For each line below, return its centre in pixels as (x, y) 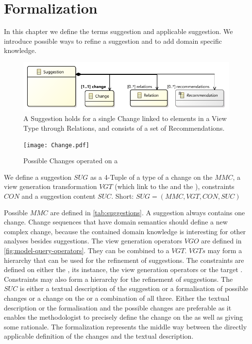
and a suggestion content (59, 196)
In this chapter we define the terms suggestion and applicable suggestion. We (118, 31)
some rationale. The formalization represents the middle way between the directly (126, 326)
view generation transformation (50, 186)
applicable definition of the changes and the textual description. (99, 336)
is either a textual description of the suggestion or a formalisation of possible (134, 288)
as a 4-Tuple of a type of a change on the (151, 177)
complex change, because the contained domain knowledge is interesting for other (125, 231)
